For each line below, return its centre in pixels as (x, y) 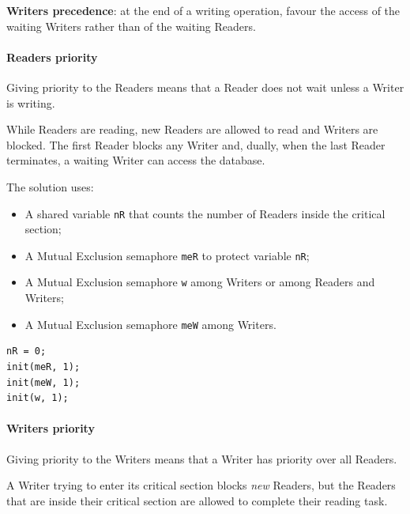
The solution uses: (50, 186)
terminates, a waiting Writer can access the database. (136, 160)
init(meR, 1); (43, 367)
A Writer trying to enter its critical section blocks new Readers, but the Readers (201, 485)
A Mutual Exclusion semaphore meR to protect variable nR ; (167, 255)
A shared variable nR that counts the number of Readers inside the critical (205, 213)
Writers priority (51, 428)
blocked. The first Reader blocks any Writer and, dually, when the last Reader (196, 144)
